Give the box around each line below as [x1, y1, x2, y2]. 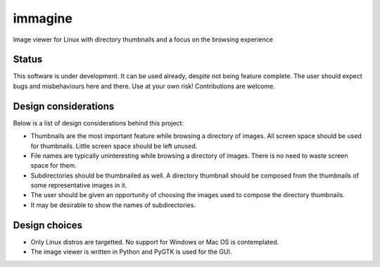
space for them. [30, 161, 77, 170]
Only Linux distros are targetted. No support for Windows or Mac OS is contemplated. [30, 237, 279, 246]
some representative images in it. [30, 181, 127, 190]
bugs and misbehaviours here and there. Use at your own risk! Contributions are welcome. [13, 82, 276, 90]
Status [13, 54, 43, 66]
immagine [13, 11, 73, 26]
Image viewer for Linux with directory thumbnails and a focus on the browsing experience [13, 35, 274, 44]
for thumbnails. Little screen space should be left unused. [30, 142, 198, 150]
